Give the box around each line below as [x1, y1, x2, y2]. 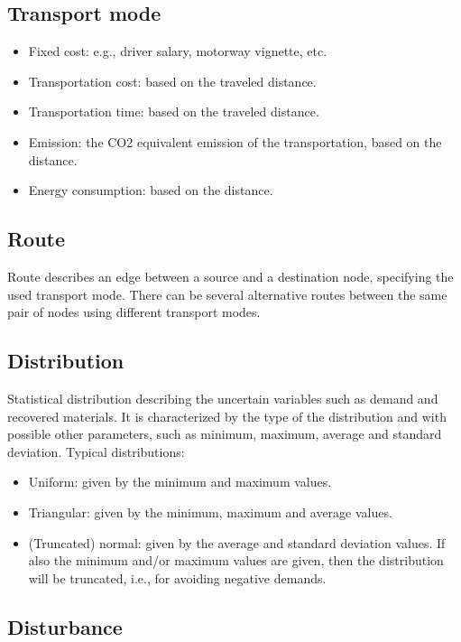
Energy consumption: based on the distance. [28, 181, 273, 200]
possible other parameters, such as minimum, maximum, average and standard [7, 424, 442, 443]
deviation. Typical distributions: [7, 442, 185, 461]
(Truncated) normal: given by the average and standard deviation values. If [28, 533, 446, 552]
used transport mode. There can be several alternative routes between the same [7, 284, 447, 303]
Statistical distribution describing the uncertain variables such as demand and [7, 388, 438, 407]
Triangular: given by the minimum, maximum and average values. [28, 502, 392, 521]
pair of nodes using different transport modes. [7, 302, 261, 321]
